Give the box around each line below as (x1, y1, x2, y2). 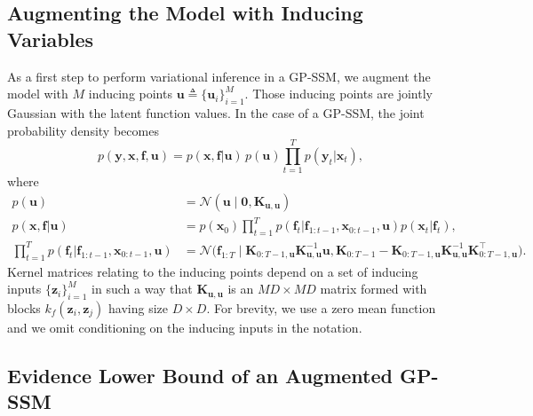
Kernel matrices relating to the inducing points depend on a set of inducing (7, 262, 418, 280)
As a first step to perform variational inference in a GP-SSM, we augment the (7, 67, 431, 85)
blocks (7, 298, 41, 317)
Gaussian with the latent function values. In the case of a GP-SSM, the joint (7, 103, 425, 122)
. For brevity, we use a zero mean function (206, 298, 436, 317)
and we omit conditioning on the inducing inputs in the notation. (7, 318, 362, 336)
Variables (7, 25, 94, 52)
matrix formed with (320, 279, 427, 298)
